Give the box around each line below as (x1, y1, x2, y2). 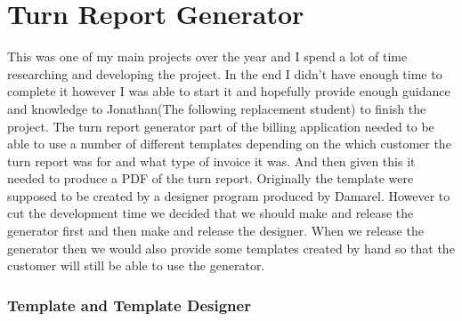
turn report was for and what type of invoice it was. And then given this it (7, 151, 416, 170)
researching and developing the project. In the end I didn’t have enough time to (7, 64, 442, 83)
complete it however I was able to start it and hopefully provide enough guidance (7, 82, 450, 100)
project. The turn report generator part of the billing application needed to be (7, 116, 434, 135)
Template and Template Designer (7, 293, 251, 316)
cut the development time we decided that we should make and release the (7, 204, 414, 222)
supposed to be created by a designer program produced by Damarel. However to (7, 186, 450, 205)
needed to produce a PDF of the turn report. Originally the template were (7, 169, 414, 188)
